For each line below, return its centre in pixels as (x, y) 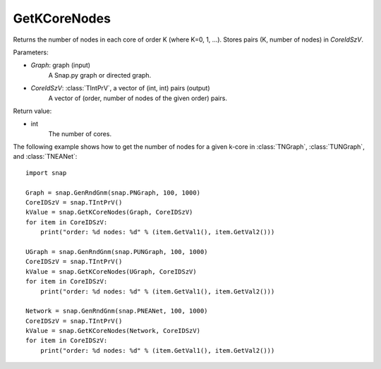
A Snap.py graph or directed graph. (100, 75)
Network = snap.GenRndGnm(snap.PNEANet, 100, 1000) (117, 311)
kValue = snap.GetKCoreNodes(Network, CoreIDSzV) (113, 331)
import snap (46, 173)
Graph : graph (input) (61, 65)
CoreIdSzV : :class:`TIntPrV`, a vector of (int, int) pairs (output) (121, 88)
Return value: (32, 111)
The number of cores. (80, 133)
